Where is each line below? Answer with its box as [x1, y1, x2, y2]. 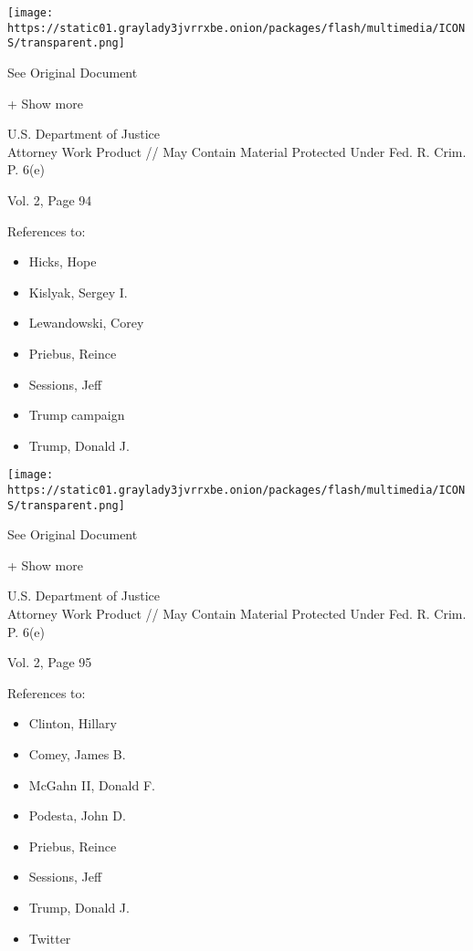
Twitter [28, 928, 71, 947]
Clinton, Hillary [28, 714, 117, 733]
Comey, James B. [28, 745, 126, 763]
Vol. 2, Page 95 [7, 653, 92, 672]
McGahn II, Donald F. [28, 775, 155, 794]
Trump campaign [28, 405, 125, 424]
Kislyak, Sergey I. [28, 282, 128, 301]
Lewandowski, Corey [28, 313, 144, 332]
